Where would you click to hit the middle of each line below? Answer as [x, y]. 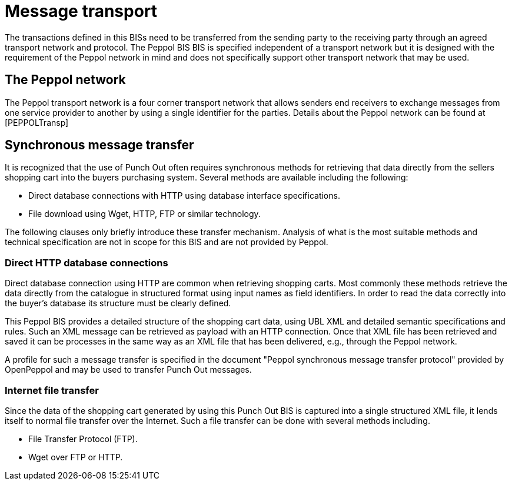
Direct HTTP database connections [87, 262]
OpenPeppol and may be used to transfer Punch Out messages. [128, 370]
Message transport [81, 11]
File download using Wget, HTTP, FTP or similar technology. [144, 214]
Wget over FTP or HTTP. [76, 457]
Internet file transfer [52, 390]
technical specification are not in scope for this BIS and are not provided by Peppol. [167, 242]
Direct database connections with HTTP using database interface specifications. [184, 196]
